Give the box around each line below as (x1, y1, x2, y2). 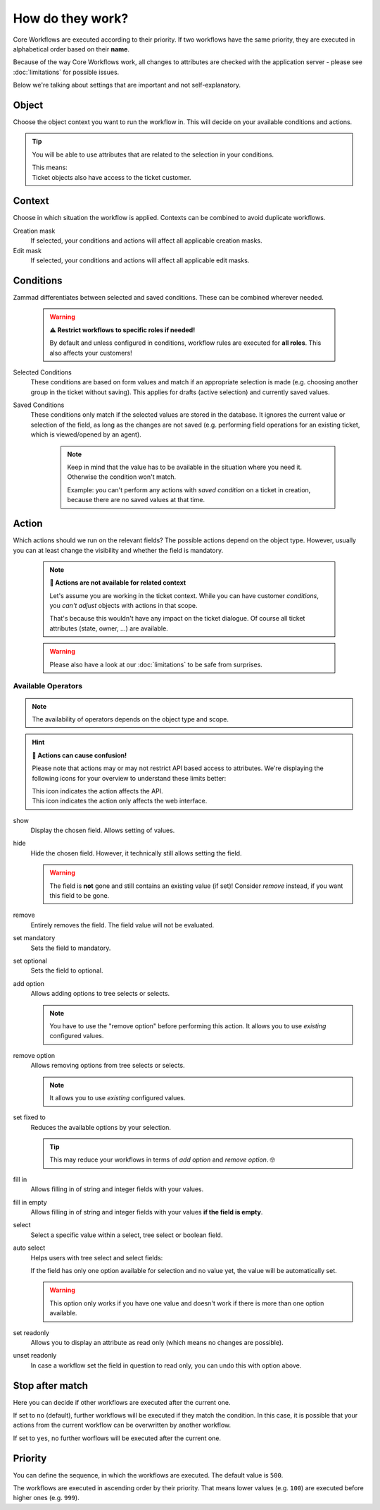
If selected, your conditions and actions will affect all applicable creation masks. (30, 236, 262, 245)
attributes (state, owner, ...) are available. (49, 624, 168, 633)
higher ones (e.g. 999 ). (13, 1494, 80, 1502)
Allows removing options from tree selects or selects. (30, 1061, 186, 1070)
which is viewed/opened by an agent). (30, 430, 142, 439)
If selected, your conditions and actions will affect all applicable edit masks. (30, 256, 250, 264)
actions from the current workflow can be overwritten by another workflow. (13, 1421, 232, 1430)
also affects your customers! (49, 348, 133, 357)
